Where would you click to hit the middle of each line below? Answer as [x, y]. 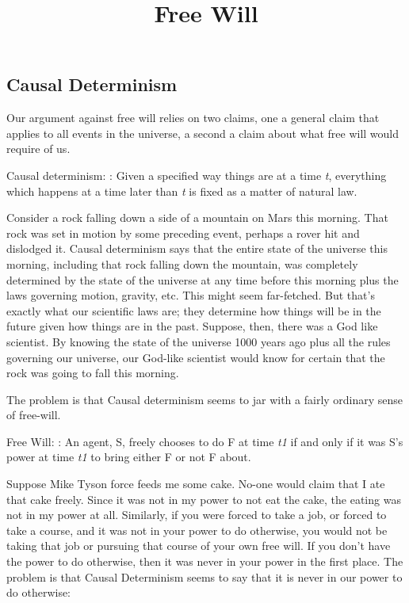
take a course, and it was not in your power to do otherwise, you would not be [197, 530]
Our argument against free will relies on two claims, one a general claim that [193, 118]
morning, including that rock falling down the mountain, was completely [182, 263]
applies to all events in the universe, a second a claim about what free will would [203, 133]
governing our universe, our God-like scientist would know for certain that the [196, 357]
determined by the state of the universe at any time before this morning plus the [203, 279]
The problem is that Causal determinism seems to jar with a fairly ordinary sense [205, 399]
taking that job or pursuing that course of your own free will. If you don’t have [199, 546]
